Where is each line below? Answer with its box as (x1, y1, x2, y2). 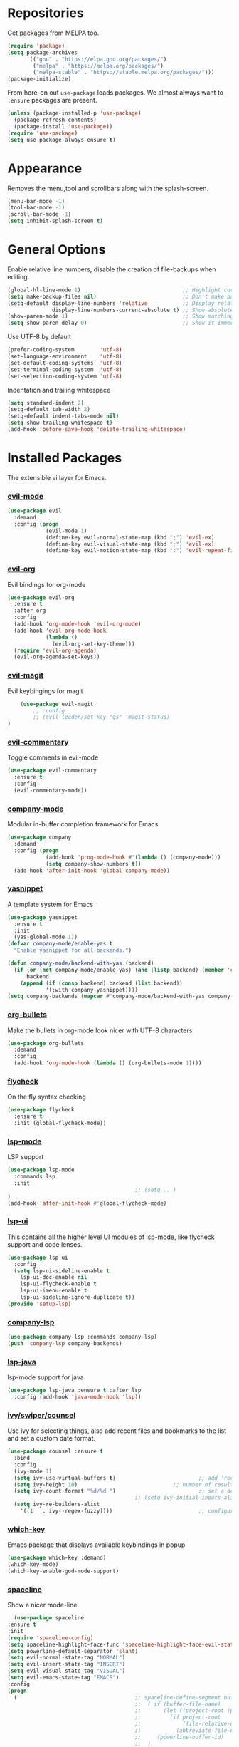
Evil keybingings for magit (7, 686, 83, 695)
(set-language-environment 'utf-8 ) (7, 353, 122, 361)
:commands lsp (14, 1173, 55, 1181)
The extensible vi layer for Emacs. (7, 473, 107, 482)
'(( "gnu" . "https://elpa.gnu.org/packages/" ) (26, 56, 167, 63)
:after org (14, 607, 46, 614)
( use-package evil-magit (20, 700, 94, 707)
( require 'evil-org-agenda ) (14, 647, 97, 654)
